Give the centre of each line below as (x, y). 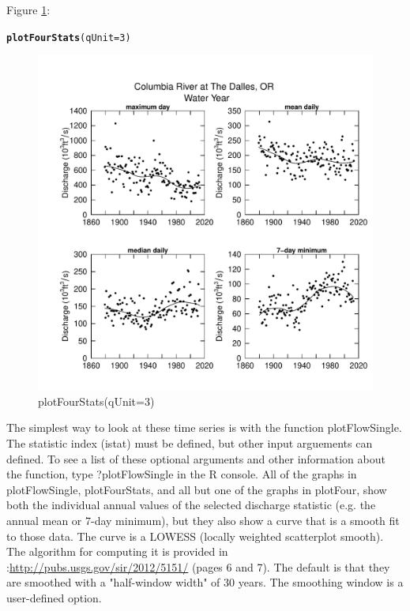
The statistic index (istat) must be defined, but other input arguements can (190, 443)
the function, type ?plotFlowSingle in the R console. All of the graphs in (182, 474)
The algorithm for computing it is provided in (117, 551)
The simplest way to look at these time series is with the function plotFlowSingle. (204, 427)
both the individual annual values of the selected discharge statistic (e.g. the (191, 505)
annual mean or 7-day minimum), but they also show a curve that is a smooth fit (203, 520)
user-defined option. (54, 597)
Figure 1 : (28, 9)
